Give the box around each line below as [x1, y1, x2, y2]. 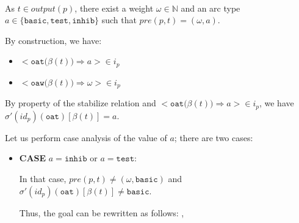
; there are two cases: [174, 131, 253, 144]
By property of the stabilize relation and [5, 97, 156, 109]
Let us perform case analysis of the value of [5, 131, 167, 144]
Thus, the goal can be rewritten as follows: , [19, 206, 184, 219]
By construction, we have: [5, 34, 102, 46]
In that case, [19, 172, 67, 185]
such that [101, 13, 137, 26]
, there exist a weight [74, 1, 154, 14]
